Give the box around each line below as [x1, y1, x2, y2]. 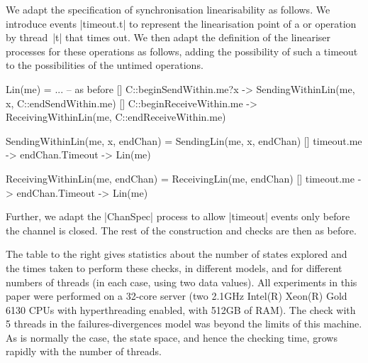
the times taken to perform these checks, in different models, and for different [6, 260, 342, 275]
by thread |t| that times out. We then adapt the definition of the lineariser [6, 30, 331, 45]
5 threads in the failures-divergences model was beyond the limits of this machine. [6, 316, 362, 331]
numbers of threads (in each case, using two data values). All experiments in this [6, 274, 357, 289]
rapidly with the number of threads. [6, 344, 162, 359]
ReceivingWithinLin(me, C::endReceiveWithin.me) [6, 109, 226, 124]
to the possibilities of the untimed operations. [6, 58, 203, 72]
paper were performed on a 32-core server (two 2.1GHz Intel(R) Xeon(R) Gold [6, 288, 347, 303]
